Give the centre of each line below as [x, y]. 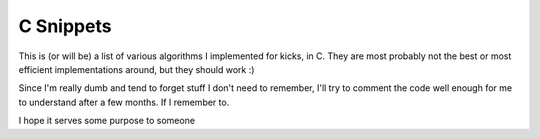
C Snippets [65, 26]
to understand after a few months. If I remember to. [124, 102]
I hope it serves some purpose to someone [106, 121]
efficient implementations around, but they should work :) [136, 69]
